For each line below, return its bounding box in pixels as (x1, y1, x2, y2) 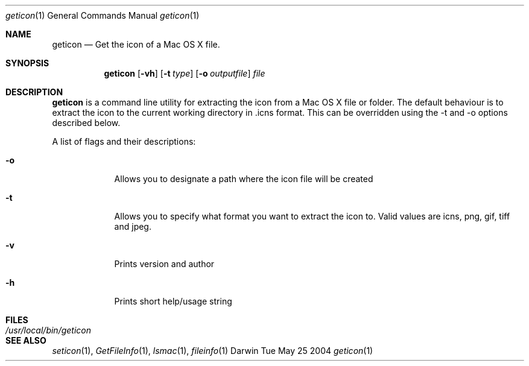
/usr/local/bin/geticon (5, 325, 92, 335)
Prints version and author (114, 259, 215, 269)
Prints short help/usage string (114, 296, 232, 306)
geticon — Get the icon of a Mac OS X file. (52, 39, 220, 49)
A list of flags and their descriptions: (52, 136, 196, 147)
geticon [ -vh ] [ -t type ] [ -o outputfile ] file (104, 68, 265, 78)
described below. (52, 118, 121, 128)
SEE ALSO (5, 335, 46, 345)
